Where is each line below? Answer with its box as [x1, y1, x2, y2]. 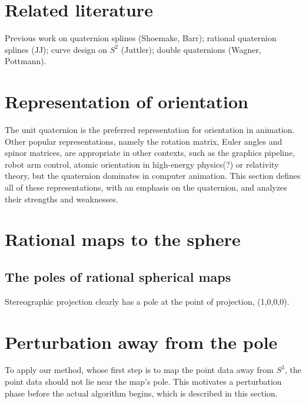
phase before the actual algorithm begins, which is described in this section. [5, 387, 278, 399]
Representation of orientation [5, 89, 248, 114]
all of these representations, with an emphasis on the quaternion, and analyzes [5, 181, 287, 193]
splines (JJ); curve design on [5, 43, 108, 55]
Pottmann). [5, 55, 46, 67]
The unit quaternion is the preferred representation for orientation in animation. [5, 124, 295, 136]
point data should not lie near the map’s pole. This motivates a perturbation [5, 375, 282, 388]
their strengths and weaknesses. [5, 192, 118, 205]
